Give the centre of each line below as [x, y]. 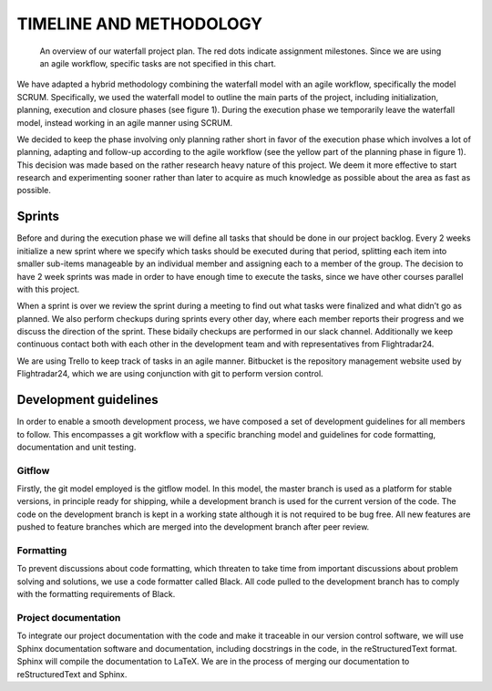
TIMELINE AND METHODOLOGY [140, 24]
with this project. [48, 289]
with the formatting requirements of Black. [96, 594]
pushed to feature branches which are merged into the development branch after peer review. [193, 527]
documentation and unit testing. [77, 447]
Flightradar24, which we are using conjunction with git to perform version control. [170, 374]
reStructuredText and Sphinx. [72, 674]
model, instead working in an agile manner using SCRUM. [125, 122]
